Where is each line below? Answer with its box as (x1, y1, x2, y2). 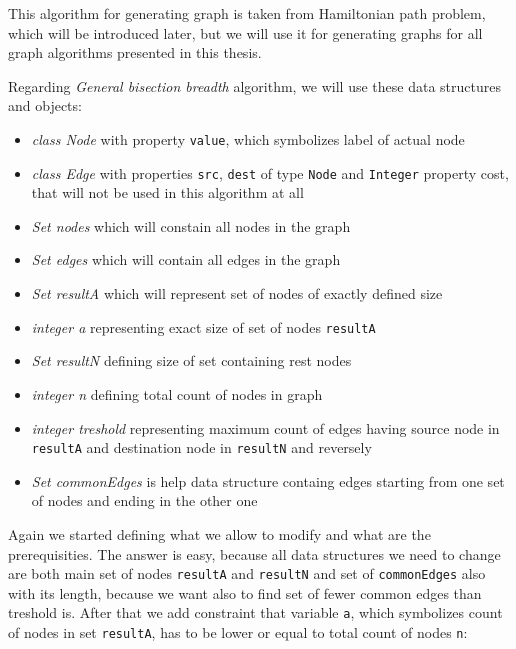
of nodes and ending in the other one (31, 490, 258, 511)
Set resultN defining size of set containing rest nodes (31, 350, 352, 371)
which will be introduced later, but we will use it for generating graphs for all (8, 22, 483, 43)
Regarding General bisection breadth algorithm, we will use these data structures (8, 75, 501, 96)
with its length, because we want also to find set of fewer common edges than (8, 582, 482, 603)
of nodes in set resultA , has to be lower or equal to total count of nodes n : (8, 622, 468, 643)
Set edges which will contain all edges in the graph (31, 249, 341, 270)
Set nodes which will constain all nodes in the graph (31, 215, 351, 236)
